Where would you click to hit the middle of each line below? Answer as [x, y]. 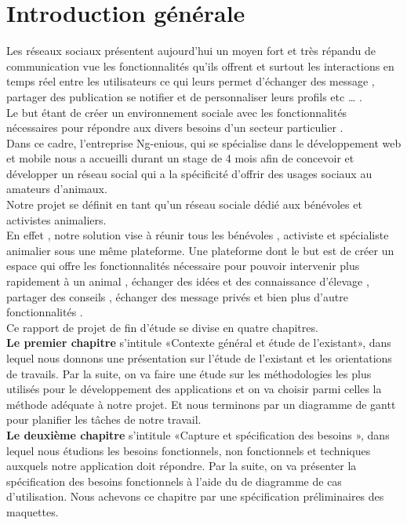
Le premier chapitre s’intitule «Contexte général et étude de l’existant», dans [199, 343]
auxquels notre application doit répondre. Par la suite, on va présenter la [182, 466]
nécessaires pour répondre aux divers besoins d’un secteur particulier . [175, 128]
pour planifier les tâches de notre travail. [104, 419]
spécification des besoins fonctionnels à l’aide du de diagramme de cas [174, 481]
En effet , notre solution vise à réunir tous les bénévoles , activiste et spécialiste [198, 235]
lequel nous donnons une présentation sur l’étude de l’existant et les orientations [199, 358]
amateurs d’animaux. [57, 189]
